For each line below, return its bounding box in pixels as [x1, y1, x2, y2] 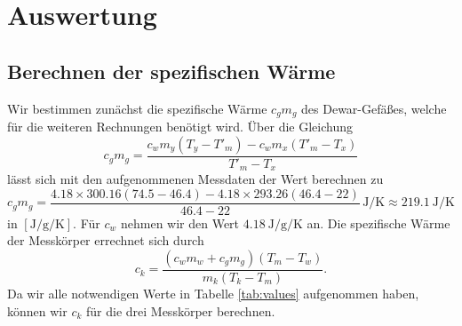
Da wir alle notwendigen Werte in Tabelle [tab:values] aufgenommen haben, [7, 283, 419, 302]
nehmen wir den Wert [120, 213, 240, 232]
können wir [7, 301, 68, 320]
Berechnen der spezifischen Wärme [7, 57, 336, 84]
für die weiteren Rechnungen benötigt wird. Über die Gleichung [7, 117, 353, 136]
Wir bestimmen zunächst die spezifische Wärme [7, 99, 267, 117]
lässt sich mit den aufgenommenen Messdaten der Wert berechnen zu [7, 170, 384, 188]
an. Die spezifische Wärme [307, 213, 450, 232]
